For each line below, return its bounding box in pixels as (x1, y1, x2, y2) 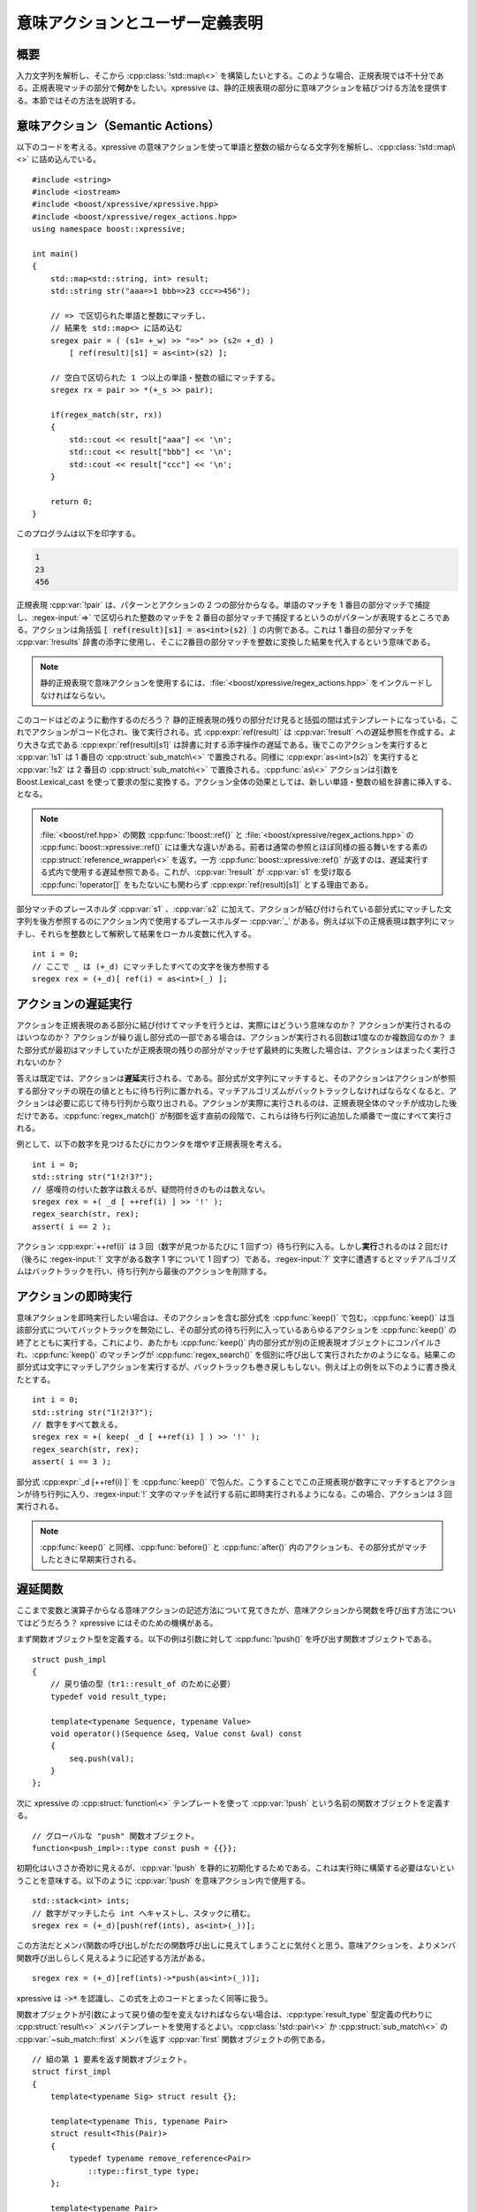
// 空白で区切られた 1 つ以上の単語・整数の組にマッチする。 (49, 373, 280, 382)
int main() (32, 249, 79, 258)
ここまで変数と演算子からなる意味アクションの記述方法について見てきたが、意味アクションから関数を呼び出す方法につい (16, 1605, 457, 1616)
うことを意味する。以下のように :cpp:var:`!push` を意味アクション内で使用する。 (16, 1875, 310, 1886)
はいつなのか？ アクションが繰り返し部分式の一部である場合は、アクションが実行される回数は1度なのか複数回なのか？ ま (16, 1032, 457, 1043)
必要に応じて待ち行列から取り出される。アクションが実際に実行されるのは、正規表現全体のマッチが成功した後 (54, 1098, 458, 1109)
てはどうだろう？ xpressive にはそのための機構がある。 (16, 1617, 218, 1628)
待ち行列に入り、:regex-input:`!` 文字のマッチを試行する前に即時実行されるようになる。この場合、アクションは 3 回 (31, 1488, 452, 1499)
